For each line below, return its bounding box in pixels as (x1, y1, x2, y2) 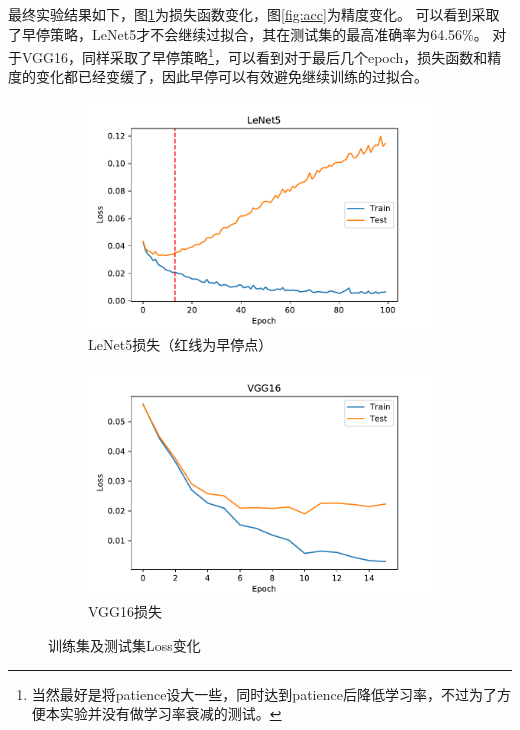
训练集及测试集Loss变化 (48, 635, 201, 656)
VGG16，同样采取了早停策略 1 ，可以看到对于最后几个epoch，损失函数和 (21, 44, 488, 67)
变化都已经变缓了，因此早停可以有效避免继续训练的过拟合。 (35, 66, 428, 87)
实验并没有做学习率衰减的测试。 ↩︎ (59, 703, 282, 724)
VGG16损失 (88, 601, 163, 622)
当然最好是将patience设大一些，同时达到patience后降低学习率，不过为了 (31, 683, 497, 704)
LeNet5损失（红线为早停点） (88, 333, 273, 354)
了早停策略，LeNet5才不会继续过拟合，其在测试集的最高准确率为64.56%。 (8, 23, 488, 44)
